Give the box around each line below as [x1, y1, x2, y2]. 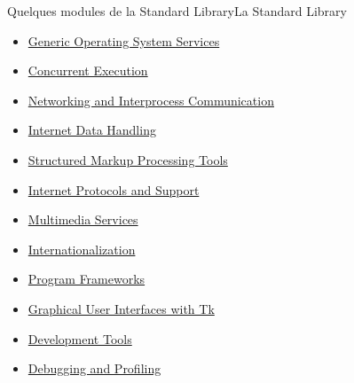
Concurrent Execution [28, 61, 148, 80]
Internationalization [28, 239, 136, 258]
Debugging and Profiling [28, 359, 161, 378]
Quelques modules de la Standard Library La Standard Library [7, 2, 347, 20]
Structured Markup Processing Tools [28, 150, 228, 168]
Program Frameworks [28, 270, 146, 288]
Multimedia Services [28, 210, 138, 229]
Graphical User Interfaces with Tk [28, 299, 215, 317]
